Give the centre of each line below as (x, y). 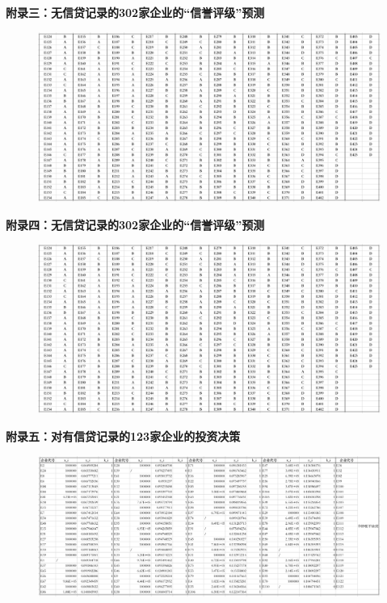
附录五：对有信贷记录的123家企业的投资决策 (123, 436)
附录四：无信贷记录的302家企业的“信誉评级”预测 (135, 224)
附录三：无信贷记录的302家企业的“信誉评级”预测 (135, 12)
